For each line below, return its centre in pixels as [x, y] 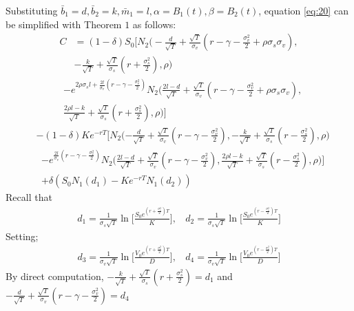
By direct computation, [55, 276]
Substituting [32, 10]
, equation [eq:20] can [303, 10]
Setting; [22, 236]
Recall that [29, 197]
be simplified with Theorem [64, 24]
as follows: [154, 24]
